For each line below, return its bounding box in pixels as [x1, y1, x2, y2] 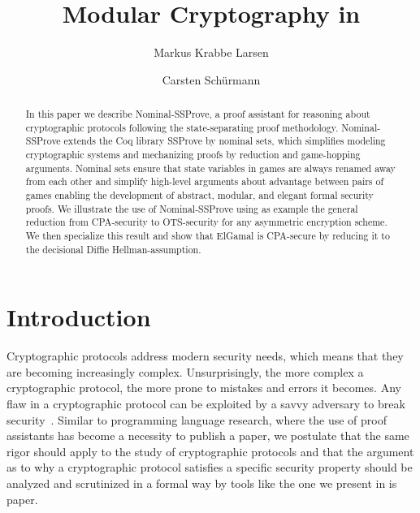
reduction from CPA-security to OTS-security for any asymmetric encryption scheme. [25, 215, 388, 229]
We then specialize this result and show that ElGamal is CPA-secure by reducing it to [25, 229, 390, 243]
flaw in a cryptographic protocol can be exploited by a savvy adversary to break [6, 395, 405, 412]
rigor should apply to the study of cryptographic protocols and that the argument [6, 442, 414, 459]
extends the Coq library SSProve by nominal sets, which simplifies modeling [63, 134, 386, 148]
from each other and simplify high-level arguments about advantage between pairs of [25, 175, 384, 188]
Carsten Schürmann [162, 71, 261, 88]
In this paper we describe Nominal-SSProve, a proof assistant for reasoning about [25, 107, 370, 121]
